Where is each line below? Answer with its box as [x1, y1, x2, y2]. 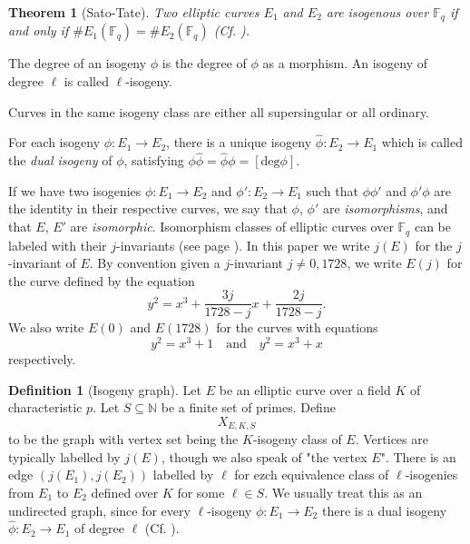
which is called [381, 133, 463, 152]
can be [414, 217, 451, 236]
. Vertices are [355, 430, 428, 449]
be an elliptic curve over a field [219, 380, 391, 399]
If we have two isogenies [8, 181, 142, 200]
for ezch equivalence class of [234, 465, 389, 484]
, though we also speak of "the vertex [161, 447, 367, 466]
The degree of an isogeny [8, 54, 147, 73]
